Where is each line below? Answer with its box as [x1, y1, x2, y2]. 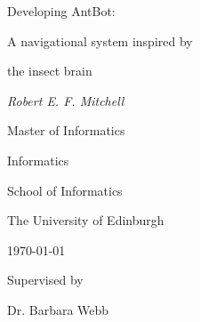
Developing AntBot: [7, 2, 116, 20]
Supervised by [7, 270, 84, 289]
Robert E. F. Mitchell [7, 91, 124, 109]
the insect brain [7, 61, 92, 80]
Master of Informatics [7, 121, 125, 140]
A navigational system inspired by [7, 31, 193, 50]
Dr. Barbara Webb [7, 300, 109, 318]
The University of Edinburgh [7, 211, 164, 229]
